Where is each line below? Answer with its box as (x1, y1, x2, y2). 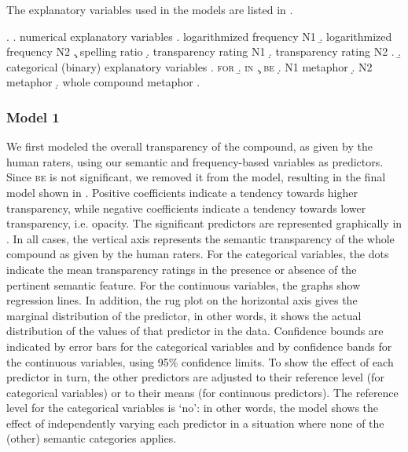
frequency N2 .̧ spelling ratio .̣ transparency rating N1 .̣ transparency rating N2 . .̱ (6, 43, 402, 60)
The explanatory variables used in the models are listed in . (6, 2, 293, 17)
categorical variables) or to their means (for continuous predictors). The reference (6, 384, 399, 400)
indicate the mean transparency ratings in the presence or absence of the (6, 261, 357, 277)
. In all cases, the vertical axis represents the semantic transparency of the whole (6, 230, 395, 246)
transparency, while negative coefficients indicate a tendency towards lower (6, 199, 366, 216)
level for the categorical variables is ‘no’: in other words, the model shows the (6, 399, 379, 416)
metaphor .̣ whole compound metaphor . (6, 74, 200, 90)
